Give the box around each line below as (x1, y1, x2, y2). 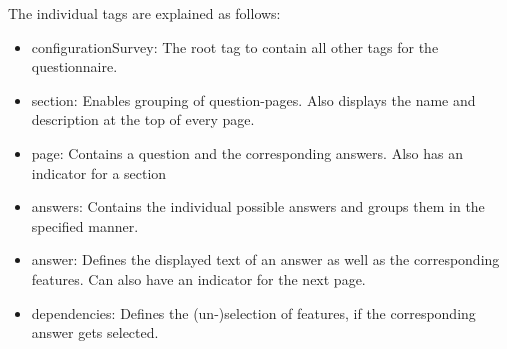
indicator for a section (31, 162, 167, 183)
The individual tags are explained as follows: (8, 3, 281, 23)
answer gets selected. (31, 322, 159, 343)
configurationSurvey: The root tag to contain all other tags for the (31, 36, 439, 57)
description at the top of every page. (31, 109, 255, 130)
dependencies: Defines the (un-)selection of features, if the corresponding (31, 302, 476, 323)
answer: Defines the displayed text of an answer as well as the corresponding (31, 249, 500, 270)
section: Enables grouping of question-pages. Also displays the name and (31, 89, 476, 110)
